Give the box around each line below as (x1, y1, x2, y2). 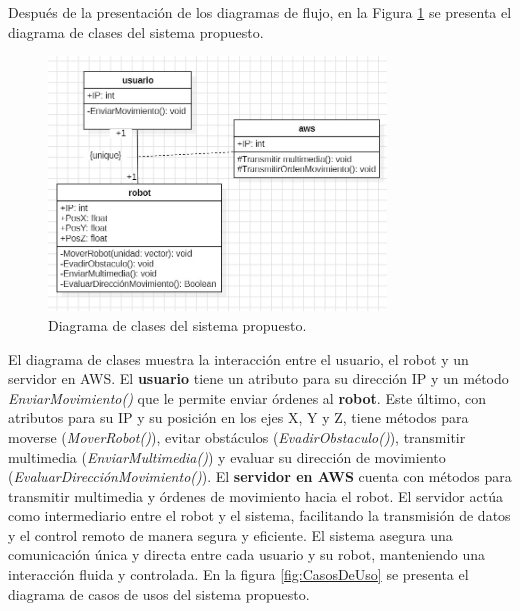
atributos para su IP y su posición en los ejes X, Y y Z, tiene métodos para (8, 407, 469, 428)
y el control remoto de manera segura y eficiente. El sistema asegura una (8, 524, 453, 545)
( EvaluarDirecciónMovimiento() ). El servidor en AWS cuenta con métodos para (8, 466, 512, 487)
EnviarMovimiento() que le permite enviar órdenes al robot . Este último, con (8, 387, 486, 408)
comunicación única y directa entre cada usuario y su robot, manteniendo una (8, 544, 486, 565)
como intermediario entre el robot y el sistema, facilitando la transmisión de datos (8, 505, 511, 526)
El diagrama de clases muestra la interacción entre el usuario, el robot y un (8, 348, 469, 369)
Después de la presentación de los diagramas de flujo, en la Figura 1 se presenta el (8, 2, 512, 22)
